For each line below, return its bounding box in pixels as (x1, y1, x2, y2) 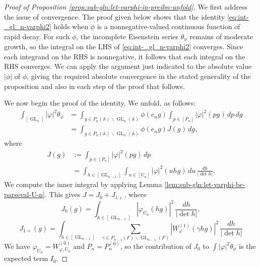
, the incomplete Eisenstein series (76, 31, 179, 41)
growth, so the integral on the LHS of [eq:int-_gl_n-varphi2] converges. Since (4, 41, 243, 52)
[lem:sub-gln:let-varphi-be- (164, 179, 245, 190)
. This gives (45, 189, 81, 200)
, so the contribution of (120, 241, 191, 251)
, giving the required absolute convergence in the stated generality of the (27, 71, 251, 81)
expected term (4, 253, 48, 263)
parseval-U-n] (4, 189, 45, 200)
